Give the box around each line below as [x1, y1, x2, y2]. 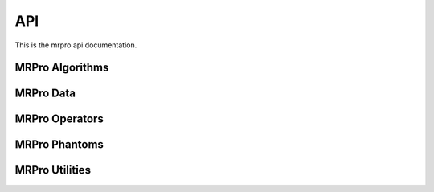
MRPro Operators [14, 112, 104, 126]
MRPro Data [14, 87, 76, 100]
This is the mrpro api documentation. [14, 40, 137, 50]
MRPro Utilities [14, 163, 92, 177]
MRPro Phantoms [14, 137, 104, 152]
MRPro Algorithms [14, 61, 109, 75]
